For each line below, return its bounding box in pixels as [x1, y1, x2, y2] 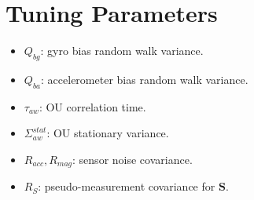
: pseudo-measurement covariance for [38, 178, 215, 195]
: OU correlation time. [39, 98, 146, 115]
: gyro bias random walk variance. [40, 42, 204, 59]
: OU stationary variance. [46, 125, 169, 141]
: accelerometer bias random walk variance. [41, 71, 248, 87]
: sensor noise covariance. [72, 151, 193, 167]
